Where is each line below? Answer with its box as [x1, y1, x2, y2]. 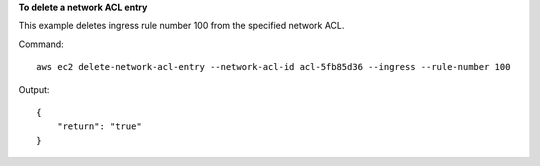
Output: [18, 83, 50, 95]
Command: [18, 38, 64, 50]
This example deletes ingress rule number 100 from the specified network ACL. [18, 20, 345, 32]
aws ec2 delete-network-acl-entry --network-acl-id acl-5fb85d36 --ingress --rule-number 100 [36, 61, 511, 73]
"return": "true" [56, 121, 142, 132]
